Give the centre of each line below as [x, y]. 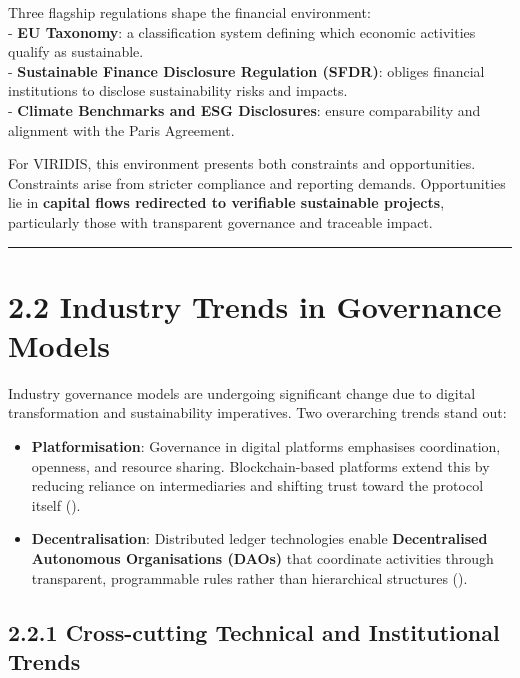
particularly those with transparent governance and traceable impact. [220, 221]
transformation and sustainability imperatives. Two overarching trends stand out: [257, 412]
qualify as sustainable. [76, 51]
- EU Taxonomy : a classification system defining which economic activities [242, 31]
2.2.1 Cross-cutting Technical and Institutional [254, 631]
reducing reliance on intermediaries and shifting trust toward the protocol [257, 485]
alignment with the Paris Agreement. [121, 129]
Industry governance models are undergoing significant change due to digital [242, 392]
